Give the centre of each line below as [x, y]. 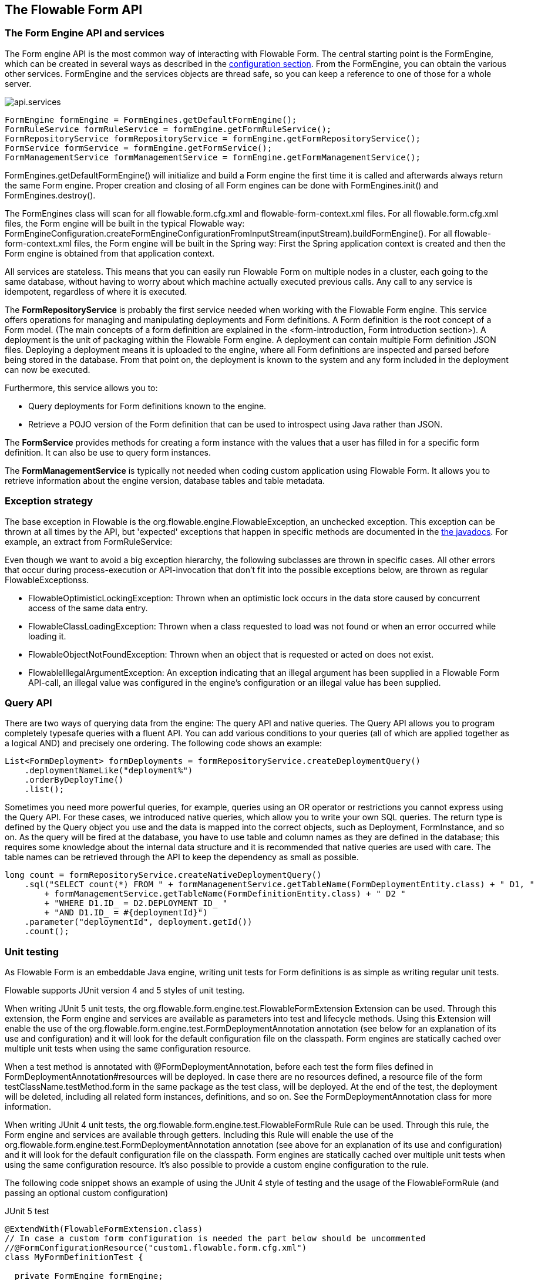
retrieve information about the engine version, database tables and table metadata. [165, 480]
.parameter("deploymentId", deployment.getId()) [138, 922]
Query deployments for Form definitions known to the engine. [147, 406]
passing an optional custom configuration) [87, 1193]
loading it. [47, 636]
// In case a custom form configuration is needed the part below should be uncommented [215, 1239]
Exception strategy [49, 501]
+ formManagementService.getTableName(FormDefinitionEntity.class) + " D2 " [225, 894]
